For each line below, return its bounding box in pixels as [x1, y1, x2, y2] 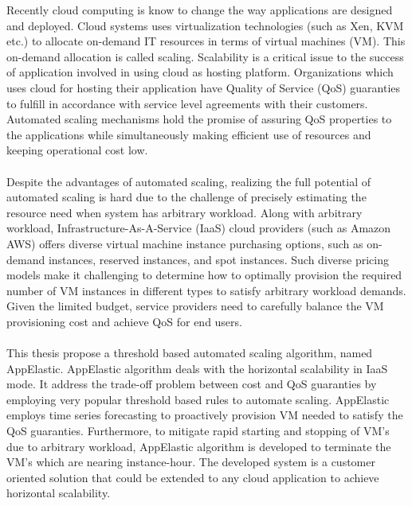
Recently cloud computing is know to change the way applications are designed [6, 2, 393, 18]
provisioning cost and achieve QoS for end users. [6, 313, 242, 329]
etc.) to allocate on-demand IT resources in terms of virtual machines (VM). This [6, 33, 406, 49]
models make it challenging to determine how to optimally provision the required [6, 267, 402, 283]
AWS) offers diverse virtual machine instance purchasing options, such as [6, 235, 363, 251]
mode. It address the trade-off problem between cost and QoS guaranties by [6, 376, 377, 392]
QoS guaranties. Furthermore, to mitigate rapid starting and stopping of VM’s [6, 422, 390, 439]
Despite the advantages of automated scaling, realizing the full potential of [6, 173, 371, 189]
